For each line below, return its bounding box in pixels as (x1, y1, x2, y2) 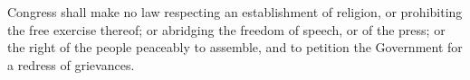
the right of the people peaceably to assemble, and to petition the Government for (7, 38, 463, 57)
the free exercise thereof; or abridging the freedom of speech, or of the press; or (7, 20, 446, 39)
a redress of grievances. (7, 55, 135, 74)
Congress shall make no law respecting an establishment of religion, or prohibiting (7, 3, 463, 21)
